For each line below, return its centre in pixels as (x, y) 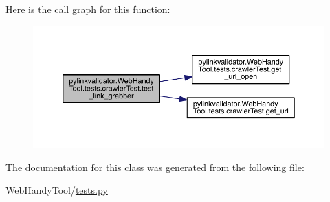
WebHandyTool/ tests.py (57, 190)
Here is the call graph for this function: (88, 9)
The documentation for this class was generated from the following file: (155, 167)
